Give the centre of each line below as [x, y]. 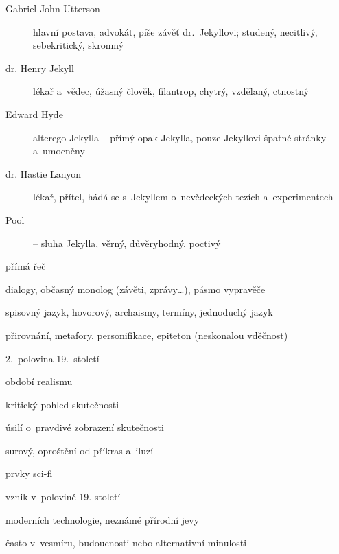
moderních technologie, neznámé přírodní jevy [103, 519]
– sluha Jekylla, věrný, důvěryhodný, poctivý [127, 243]
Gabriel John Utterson [53, 8]
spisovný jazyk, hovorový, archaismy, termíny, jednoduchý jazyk [139, 312]
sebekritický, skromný [79, 45]
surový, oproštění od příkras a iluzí [80, 450]
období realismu [39, 381]
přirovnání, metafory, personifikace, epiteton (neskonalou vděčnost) [147, 335]
